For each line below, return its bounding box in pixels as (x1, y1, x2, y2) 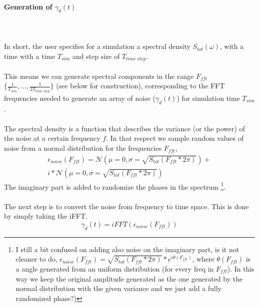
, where (192, 254, 215, 264)
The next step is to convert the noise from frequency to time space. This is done (4, 201, 249, 211)
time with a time (4, 50, 55, 61)
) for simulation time (176, 92, 240, 103)
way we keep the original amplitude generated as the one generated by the (15, 273, 243, 284)
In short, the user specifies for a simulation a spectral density (4, 41, 191, 51)
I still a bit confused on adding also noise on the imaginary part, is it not (15, 244, 239, 254)
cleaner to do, (15, 254, 58, 264)
